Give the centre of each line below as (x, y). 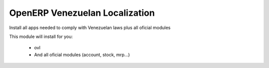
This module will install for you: (41, 36)
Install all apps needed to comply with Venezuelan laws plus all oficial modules (90, 28)
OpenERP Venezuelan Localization (82, 13)
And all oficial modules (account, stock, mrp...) (82, 55)
